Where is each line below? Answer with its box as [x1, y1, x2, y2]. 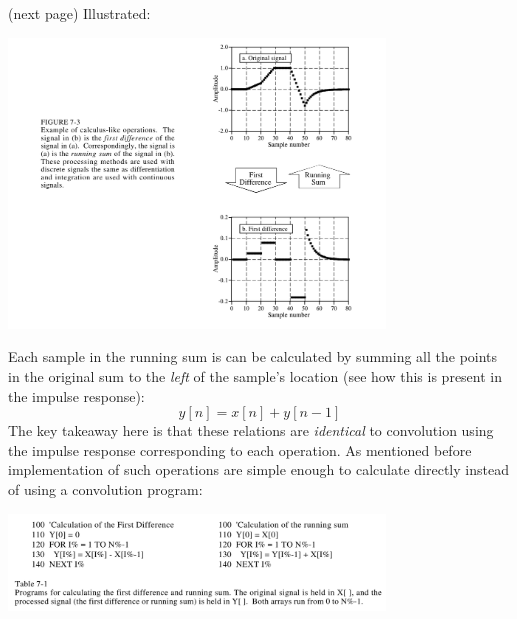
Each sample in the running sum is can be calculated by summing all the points [8, 346, 498, 367]
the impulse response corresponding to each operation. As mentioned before [8, 439, 472, 460]
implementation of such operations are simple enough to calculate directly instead [8, 459, 509, 480]
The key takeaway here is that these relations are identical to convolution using [8, 420, 494, 441]
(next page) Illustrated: [8, 3, 151, 23]
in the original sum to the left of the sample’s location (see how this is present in [8, 365, 503, 386]
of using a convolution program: [8, 478, 203, 499]
